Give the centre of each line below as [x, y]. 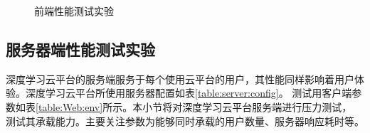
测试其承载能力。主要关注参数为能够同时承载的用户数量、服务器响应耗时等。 [185, 121]
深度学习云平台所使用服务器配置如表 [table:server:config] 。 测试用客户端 [189, 93]
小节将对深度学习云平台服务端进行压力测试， [247, 106]
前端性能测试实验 [74, 11]
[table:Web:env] [69, 106]
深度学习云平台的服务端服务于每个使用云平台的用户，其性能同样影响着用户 [180, 79]
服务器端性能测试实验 [80, 49]
